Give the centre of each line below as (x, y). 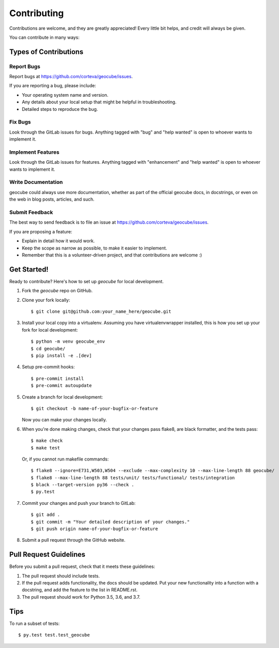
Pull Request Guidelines (47, 555)
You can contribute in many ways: (44, 37)
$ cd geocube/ (48, 348)
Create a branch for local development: (62, 397)
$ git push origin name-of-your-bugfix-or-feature (95, 529)
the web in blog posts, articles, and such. (52, 200)
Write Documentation (36, 182)
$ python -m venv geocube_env (68, 342)
